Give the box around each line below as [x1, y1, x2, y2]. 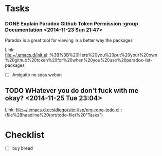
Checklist [5, 129, 45, 140]
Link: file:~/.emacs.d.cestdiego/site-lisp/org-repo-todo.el [5, 107, 120, 113]
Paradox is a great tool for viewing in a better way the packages [5, 38, 133, 43]
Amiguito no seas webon [12, 72, 62, 78]
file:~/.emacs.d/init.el [5, 52, 48, 58]
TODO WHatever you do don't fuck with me [5, 86, 139, 95]
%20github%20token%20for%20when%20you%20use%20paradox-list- [5, 57, 153, 63]
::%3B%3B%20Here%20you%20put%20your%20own [47, 52, 158, 58]
